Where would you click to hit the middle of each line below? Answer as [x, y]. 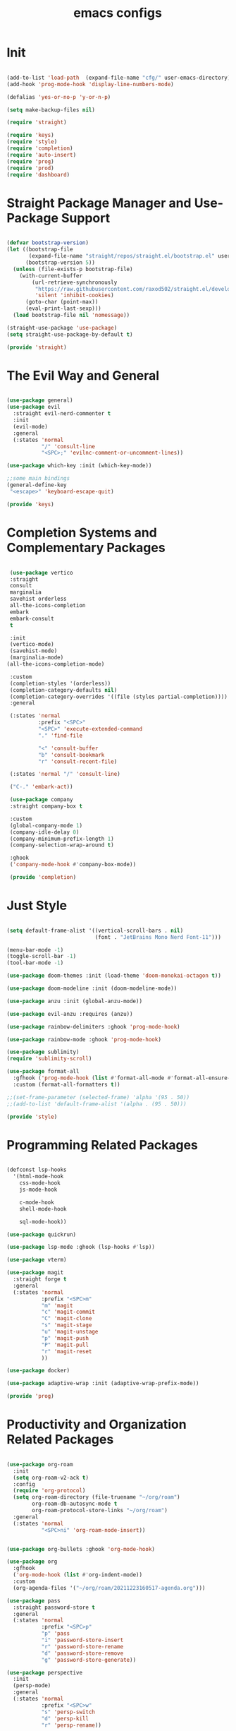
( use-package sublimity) [43, 1052]
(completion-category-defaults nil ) [63, 690]
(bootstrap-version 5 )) [60, 263]
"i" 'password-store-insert [82, 1640]
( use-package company [41, 800]
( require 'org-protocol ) [49, 1491]
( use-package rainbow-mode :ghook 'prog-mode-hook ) [84, 1039]
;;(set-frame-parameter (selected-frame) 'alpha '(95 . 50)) [98, 1097]
